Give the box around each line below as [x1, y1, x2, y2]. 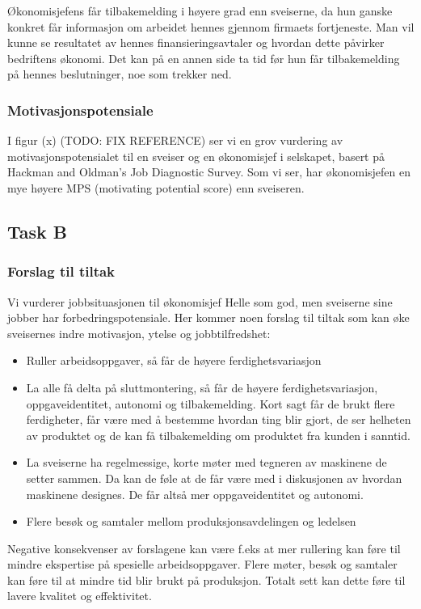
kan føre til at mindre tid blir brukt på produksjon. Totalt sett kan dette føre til [7, 571, 406, 588]
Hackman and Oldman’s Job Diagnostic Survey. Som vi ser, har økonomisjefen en [7, 163, 410, 180]
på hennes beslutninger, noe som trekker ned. [7, 66, 232, 82]
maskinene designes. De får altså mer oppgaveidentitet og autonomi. [26, 485, 364, 502]
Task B [7, 218, 68, 243]
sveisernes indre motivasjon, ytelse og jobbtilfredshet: [7, 324, 271, 341]
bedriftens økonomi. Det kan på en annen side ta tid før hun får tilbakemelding [7, 49, 400, 66]
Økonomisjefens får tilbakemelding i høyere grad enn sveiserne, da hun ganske [7, 2, 393, 19]
